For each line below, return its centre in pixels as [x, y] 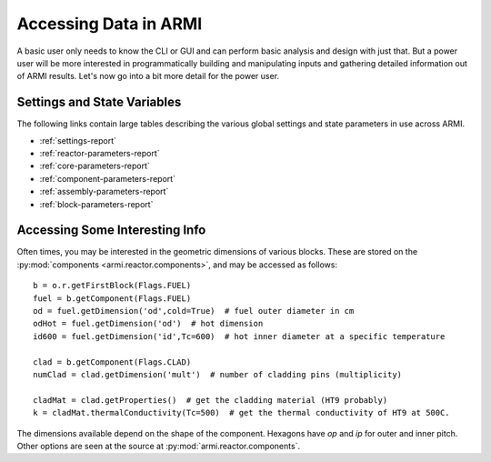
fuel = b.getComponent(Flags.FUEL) [112, 298]
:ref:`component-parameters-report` [108, 178]
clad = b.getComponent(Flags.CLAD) [112, 362]
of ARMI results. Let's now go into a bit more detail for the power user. [148, 76]
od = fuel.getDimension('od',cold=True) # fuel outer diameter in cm [194, 311]
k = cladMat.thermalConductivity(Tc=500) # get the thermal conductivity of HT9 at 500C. [241, 413]
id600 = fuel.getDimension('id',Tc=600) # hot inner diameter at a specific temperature [239, 336]
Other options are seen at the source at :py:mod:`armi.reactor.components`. [158, 446]
